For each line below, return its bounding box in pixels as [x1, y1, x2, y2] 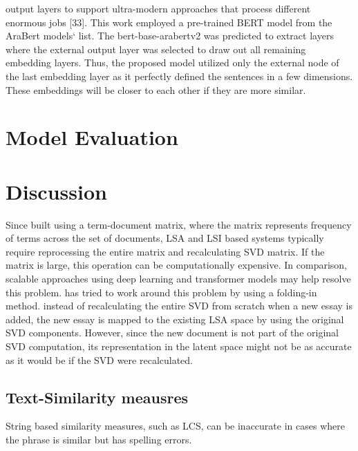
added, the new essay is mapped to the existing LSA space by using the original [6, 311, 344, 326]
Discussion [6, 177, 107, 205]
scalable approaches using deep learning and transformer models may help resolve [6, 271, 351, 286]
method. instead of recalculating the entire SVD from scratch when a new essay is [6, 298, 352, 313]
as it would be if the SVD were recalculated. [6, 352, 193, 367]
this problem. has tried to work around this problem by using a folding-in [6, 285, 317, 299]
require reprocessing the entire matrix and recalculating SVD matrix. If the [6, 244, 325, 258]
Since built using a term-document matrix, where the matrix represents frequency [6, 217, 352, 231]
